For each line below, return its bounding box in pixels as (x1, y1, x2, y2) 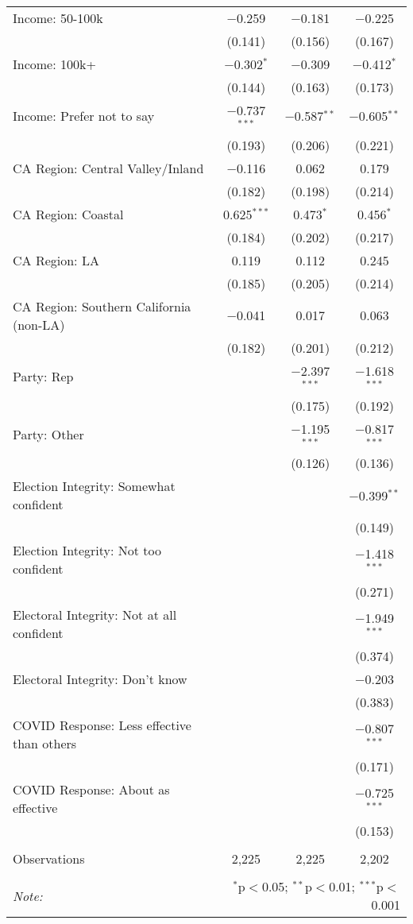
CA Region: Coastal (13, 204, 124, 223)
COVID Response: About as (13, 780, 170, 799)
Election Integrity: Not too (13, 541, 161, 560)
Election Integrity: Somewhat (13, 477, 176, 496)
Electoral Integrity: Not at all (13, 605, 177, 624)
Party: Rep (13, 367, 74, 386)
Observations (13, 849, 85, 868)
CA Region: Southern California (13, 296, 191, 315)
